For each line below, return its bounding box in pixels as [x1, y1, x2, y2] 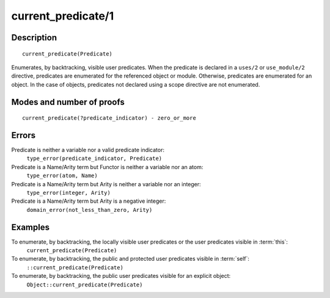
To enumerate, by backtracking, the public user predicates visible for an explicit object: [11, 272, 231, 280]
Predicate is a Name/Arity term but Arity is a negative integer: [11, 197, 166, 205]
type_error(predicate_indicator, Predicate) [26, 155, 163, 162]
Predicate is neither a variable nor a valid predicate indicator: [11, 147, 165, 154]
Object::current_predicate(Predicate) [26, 281, 143, 288]
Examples [11, 222, 50, 232]
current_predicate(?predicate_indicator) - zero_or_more [22, 115, 197, 122]
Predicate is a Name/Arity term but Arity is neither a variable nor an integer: [11, 180, 201, 187]
